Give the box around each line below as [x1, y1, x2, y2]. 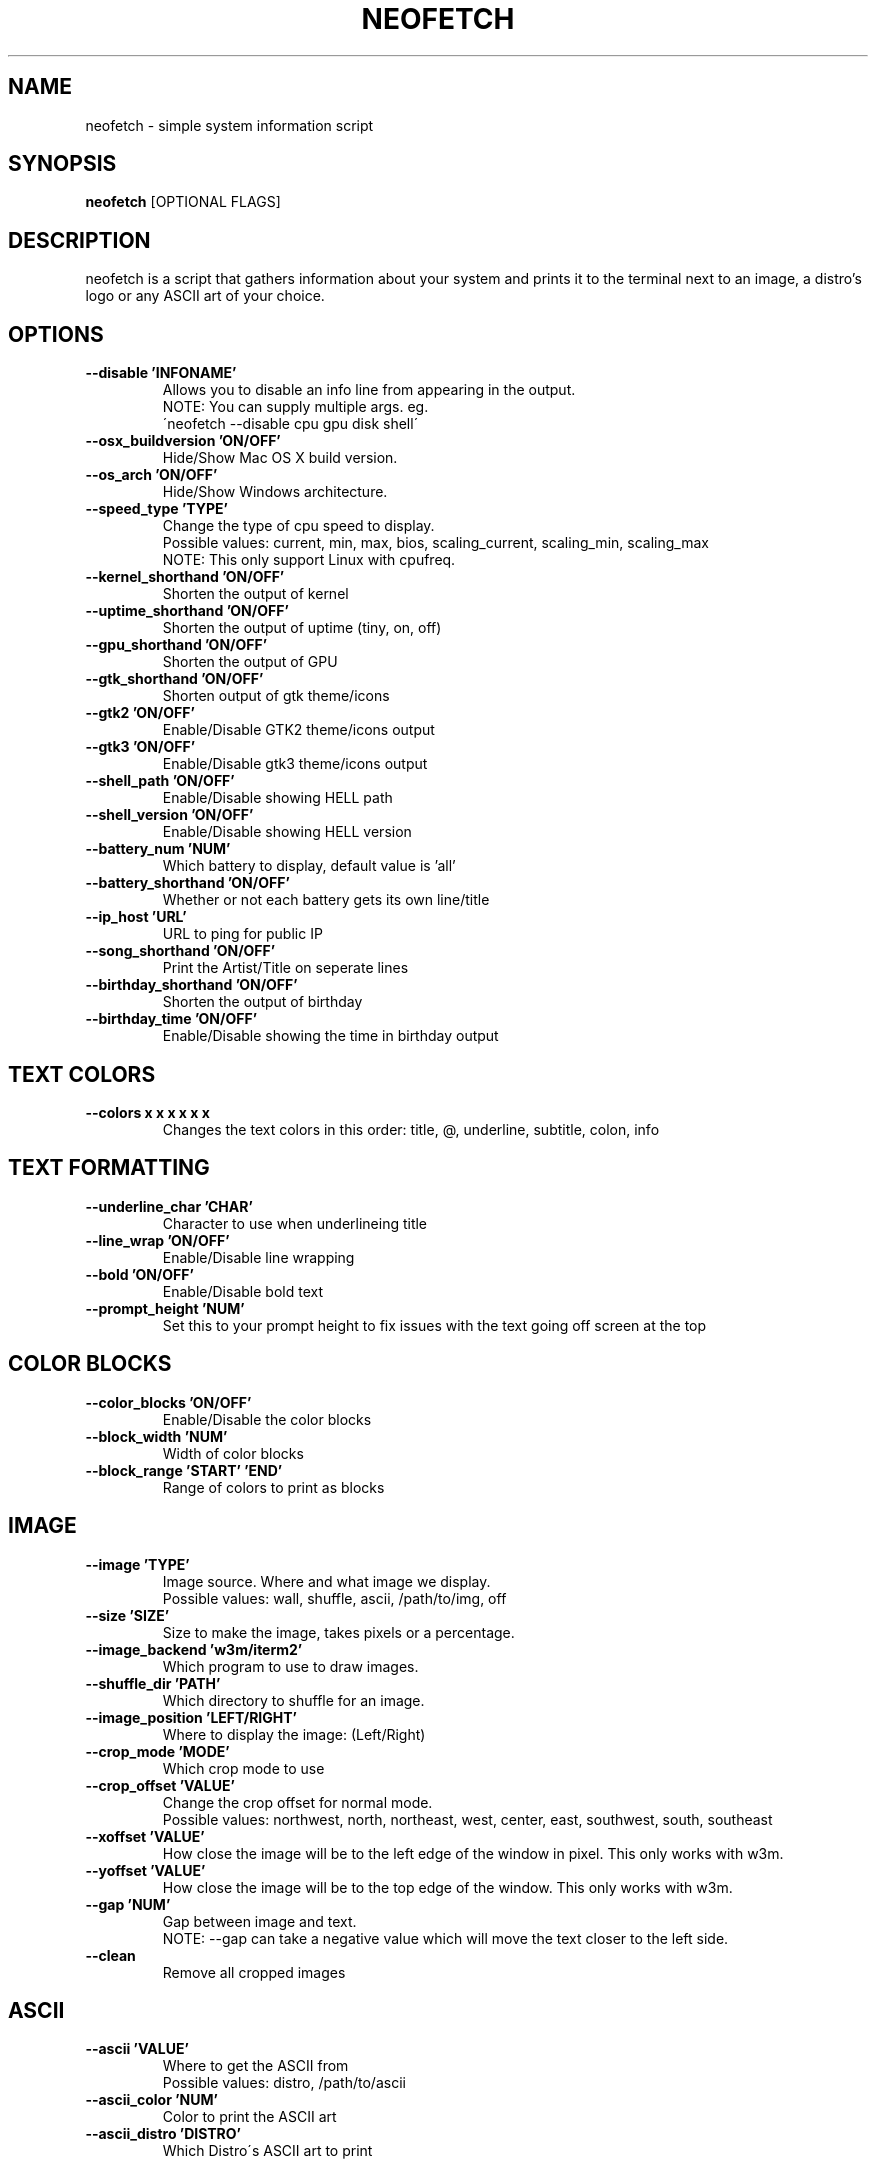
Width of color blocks [162, 1444, 304, 1462]
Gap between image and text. [162, 1912, 357, 1930]
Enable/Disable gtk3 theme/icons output [162, 755, 428, 773]
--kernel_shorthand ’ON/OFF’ [85, 568, 285, 586]
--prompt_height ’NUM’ [85, 1299, 245, 1317]
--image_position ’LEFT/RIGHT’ [85, 1708, 297, 1726]
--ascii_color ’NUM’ [85, 2091, 218, 2109]
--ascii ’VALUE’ [85, 2040, 189, 2058]
